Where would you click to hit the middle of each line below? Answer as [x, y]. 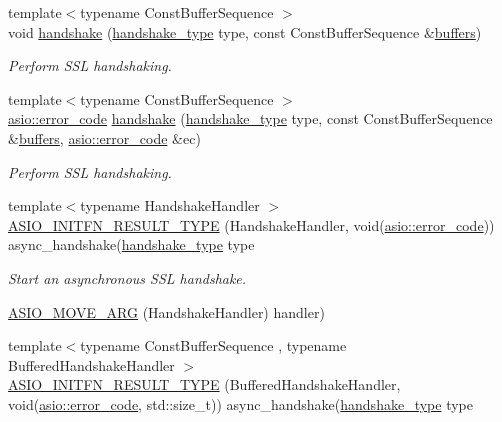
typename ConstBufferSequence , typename [213, 345]
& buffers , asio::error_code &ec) [104, 137]
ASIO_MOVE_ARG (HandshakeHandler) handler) [166, 311]
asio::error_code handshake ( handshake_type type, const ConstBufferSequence [250, 118]
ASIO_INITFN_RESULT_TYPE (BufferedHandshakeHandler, [204, 384]
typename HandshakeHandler [170, 205]
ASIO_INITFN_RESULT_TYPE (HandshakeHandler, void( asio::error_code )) [251, 224]
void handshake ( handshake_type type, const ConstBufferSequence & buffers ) [245, 31]
